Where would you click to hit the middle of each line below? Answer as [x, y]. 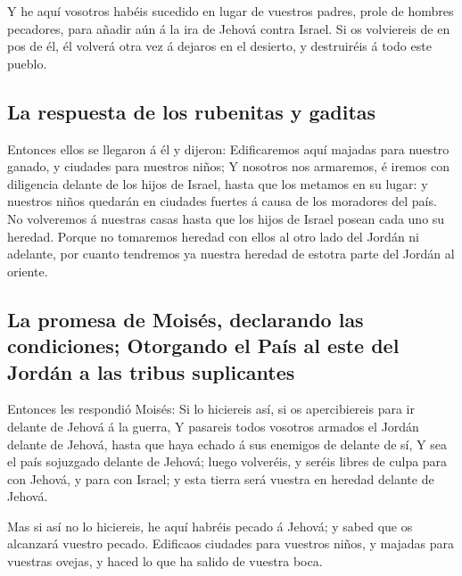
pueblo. [27, 63]
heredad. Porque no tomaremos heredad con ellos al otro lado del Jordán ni [214, 236]
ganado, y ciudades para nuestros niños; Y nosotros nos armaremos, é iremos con [228, 166]
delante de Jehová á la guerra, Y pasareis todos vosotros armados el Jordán [213, 426]
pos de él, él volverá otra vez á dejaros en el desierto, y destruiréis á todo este [219, 46]
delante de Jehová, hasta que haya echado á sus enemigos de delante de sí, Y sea [227, 444]
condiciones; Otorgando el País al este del [203, 346]
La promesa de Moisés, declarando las [186, 319]
